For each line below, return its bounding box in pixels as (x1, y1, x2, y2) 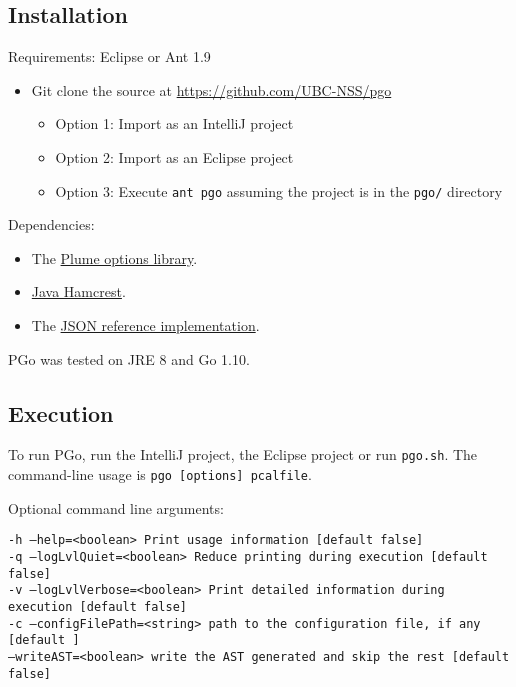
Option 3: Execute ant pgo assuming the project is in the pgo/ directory (55, 180, 503, 201)
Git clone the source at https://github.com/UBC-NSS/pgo (31, 79, 392, 100)
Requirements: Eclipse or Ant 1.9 (8, 46, 211, 67)
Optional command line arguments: (8, 497, 224, 518)
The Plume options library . (31, 247, 198, 268)
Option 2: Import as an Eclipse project (55, 146, 294, 167)
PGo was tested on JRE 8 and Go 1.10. (8, 348, 250, 369)
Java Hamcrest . (31, 281, 126, 302)
